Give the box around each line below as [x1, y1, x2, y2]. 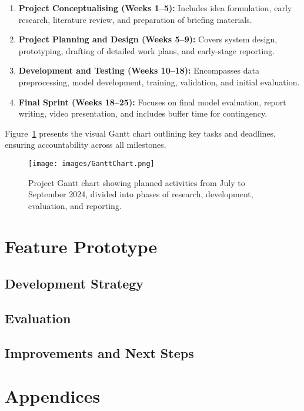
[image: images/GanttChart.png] [28, 159, 155, 168]
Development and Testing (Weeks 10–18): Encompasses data [18, 64, 259, 77]
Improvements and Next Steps [5, 343, 194, 362]
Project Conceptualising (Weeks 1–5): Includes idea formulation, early [18, 2, 292, 14]
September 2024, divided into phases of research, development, [28, 188, 253, 200]
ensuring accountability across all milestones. [5, 138, 166, 151]
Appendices [5, 384, 101, 408]
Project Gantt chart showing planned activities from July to [28, 176, 245, 188]
